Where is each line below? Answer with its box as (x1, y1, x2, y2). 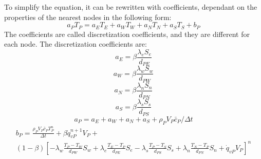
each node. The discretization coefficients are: (4, 38, 147, 49)
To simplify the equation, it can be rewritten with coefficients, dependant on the (4, 2, 257, 12)
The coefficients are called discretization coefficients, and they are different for (4, 28, 250, 39)
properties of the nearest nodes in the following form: (4, 11, 172, 22)
